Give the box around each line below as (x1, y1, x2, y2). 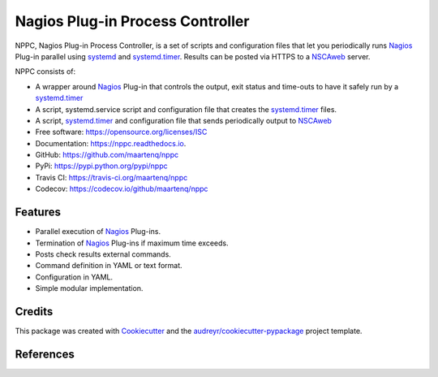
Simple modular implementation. (35, 284, 144, 293)
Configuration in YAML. (35, 272, 114, 282)
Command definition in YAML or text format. (35, 261, 182, 271)
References (15, 347, 75, 361)
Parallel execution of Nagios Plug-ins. (35, 227, 161, 236)
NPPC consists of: (15, 67, 76, 76)
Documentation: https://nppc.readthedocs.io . (35, 138, 187, 148)
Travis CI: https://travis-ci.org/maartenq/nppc (35, 172, 188, 182)
